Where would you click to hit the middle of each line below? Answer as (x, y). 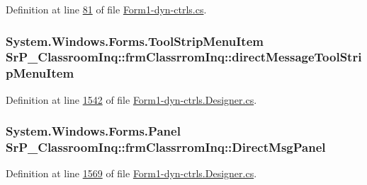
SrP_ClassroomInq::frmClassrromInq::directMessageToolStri (184, 57)
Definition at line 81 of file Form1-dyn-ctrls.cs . (106, 9)
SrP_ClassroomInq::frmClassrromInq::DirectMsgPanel (166, 147)
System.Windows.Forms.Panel (93, 131)
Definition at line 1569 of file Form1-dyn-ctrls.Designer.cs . (131, 173)
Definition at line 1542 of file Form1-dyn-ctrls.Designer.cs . (131, 99)
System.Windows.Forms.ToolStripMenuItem (135, 41)
